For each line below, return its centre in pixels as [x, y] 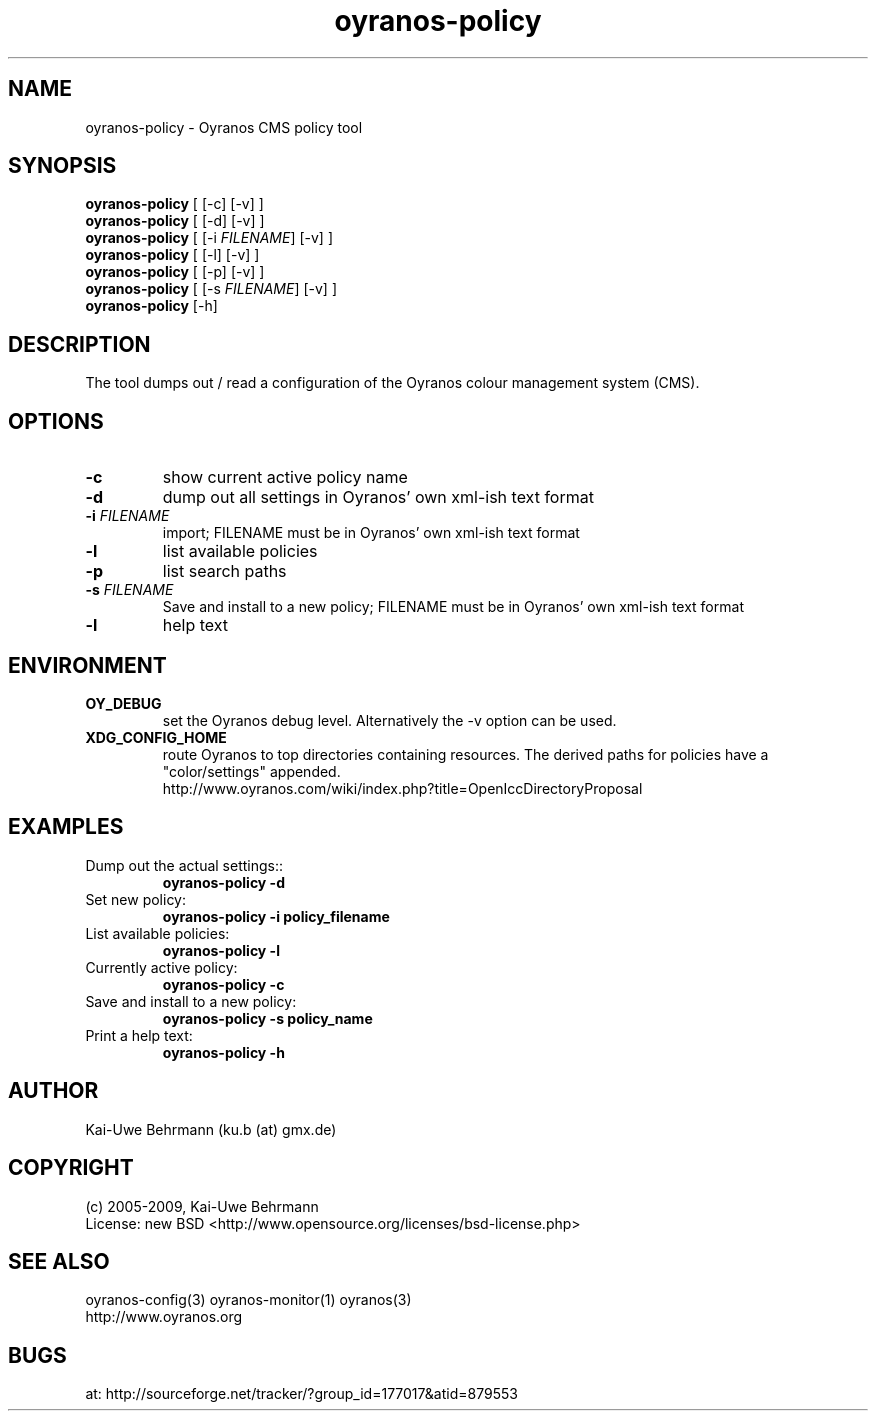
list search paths [224, 571]
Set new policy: [136, 899]
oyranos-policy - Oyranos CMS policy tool [224, 127]
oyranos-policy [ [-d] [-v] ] [175, 221]
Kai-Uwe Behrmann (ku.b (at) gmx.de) [211, 1129]
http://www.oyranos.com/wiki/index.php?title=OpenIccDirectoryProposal [402, 788]
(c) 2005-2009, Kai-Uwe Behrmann [202, 1206]
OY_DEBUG [123, 703]
